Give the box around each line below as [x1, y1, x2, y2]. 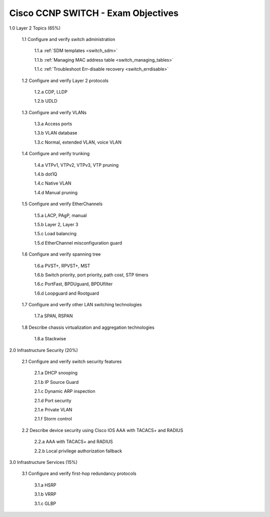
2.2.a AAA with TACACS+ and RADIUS [34, 438, 113, 445]
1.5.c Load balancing [34, 231, 77, 237]
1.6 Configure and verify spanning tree [21, 251, 101, 257]
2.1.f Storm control [34, 416, 72, 422]
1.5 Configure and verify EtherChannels [21, 201, 102, 207]
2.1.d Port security [34, 397, 72, 403]
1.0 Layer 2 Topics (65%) [9, 25, 61, 31]
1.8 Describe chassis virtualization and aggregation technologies [21, 324, 154, 330]
